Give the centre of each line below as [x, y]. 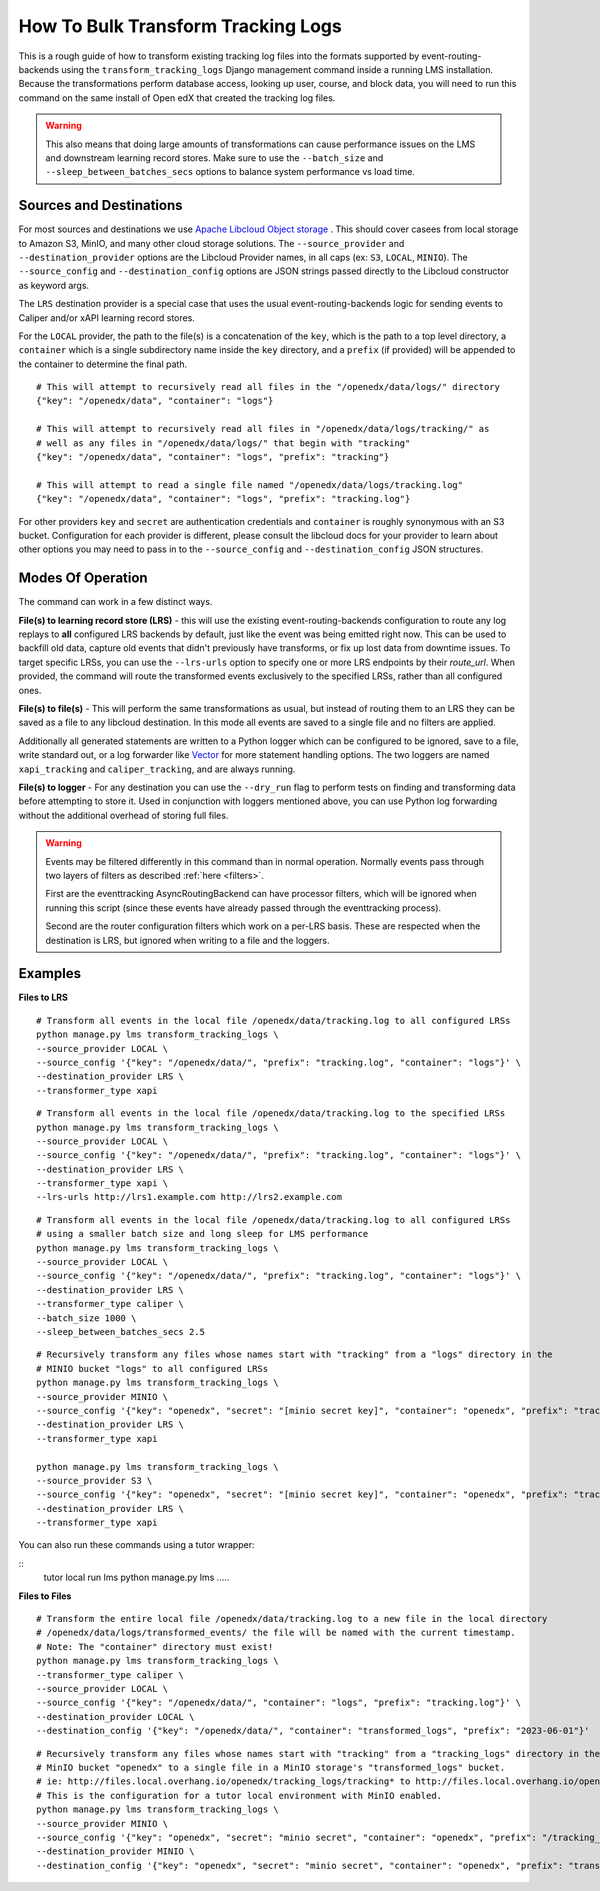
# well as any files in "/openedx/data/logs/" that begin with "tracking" [223, 443]
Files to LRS [43, 997]
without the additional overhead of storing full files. [123, 815]
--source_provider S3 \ [94, 1480]
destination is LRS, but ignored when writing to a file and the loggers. [187, 940]
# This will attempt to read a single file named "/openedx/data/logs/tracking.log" [250, 484]
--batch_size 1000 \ [86, 1318]
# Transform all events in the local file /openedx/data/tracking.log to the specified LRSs [271, 1113]
